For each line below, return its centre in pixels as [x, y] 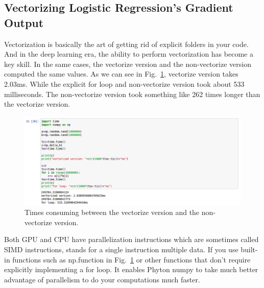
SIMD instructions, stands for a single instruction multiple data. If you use [121, 249]
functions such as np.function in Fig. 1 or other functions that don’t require [131, 259]
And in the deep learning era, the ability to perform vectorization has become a [129, 54]
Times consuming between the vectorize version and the [112, 212]
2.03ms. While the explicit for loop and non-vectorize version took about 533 [124, 83]
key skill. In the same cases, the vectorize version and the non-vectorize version [128, 64]
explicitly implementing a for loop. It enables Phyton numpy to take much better [131, 269]
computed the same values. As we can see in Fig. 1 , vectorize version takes [121, 74]
